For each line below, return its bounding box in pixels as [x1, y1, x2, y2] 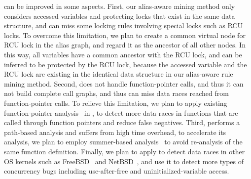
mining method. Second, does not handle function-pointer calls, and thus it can [4, 78, 244, 89]
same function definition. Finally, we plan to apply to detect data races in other [4, 146, 245, 156]
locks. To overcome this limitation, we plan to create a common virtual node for [4, 30, 246, 40]
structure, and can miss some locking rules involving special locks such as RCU [4, 20, 243, 31]
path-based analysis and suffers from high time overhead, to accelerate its [4, 127, 226, 137]
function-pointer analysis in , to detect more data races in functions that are [4, 107, 238, 118]
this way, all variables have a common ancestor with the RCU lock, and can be [4, 49, 242, 59]
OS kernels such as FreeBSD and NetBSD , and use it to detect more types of [4, 156, 244, 166]
